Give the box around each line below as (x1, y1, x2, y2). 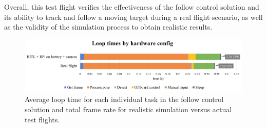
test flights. (25, 114, 60, 124)
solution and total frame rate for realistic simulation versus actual (25, 104, 232, 114)
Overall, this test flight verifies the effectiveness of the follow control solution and (4, 2, 259, 12)
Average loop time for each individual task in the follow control (25, 94, 224, 105)
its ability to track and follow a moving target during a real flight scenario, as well (4, 11, 263, 22)
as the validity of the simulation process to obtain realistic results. (4, 21, 213, 32)
